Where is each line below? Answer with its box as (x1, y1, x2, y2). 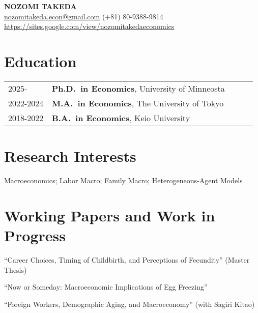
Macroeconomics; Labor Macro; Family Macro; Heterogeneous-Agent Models (4, 175, 243, 186)
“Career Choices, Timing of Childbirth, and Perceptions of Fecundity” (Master (4, 254, 250, 265)
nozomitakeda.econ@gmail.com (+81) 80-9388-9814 (4, 11, 163, 21)
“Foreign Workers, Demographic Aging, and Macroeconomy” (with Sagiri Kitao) (4, 298, 255, 309)
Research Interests (4, 146, 136, 166)
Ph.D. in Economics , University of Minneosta (51, 82, 225, 94)
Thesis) (4, 264, 27, 275)
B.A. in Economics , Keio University (51, 111, 190, 124)
